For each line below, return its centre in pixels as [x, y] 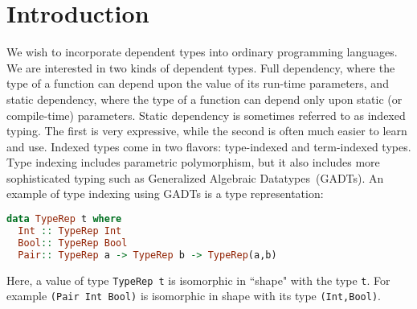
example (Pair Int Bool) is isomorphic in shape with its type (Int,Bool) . [194, 296]
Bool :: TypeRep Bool [73, 243]
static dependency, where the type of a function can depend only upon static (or [204, 99]
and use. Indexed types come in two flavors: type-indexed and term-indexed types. [209, 146]
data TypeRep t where [64, 219]
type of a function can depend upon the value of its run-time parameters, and [198, 83]
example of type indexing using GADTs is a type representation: [165, 194]
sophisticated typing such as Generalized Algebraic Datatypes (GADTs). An [195, 177]
